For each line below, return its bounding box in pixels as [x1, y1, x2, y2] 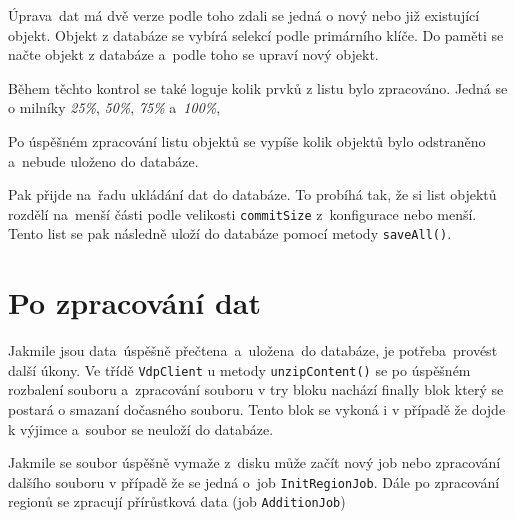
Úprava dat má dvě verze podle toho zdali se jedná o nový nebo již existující [8, 5, 480, 25]
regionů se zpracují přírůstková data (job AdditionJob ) [8, 491, 346, 512]
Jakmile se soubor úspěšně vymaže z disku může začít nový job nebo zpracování [8, 452, 501, 473]
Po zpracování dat [8, 282, 262, 323]
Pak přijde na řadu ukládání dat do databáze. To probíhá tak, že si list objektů [8, 184, 497, 205]
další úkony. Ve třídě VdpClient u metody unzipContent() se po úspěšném [8, 359, 471, 380]
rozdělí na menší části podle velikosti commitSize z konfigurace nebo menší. [8, 203, 477, 224]
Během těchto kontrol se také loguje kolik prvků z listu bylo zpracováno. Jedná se [8, 77, 508, 98]
